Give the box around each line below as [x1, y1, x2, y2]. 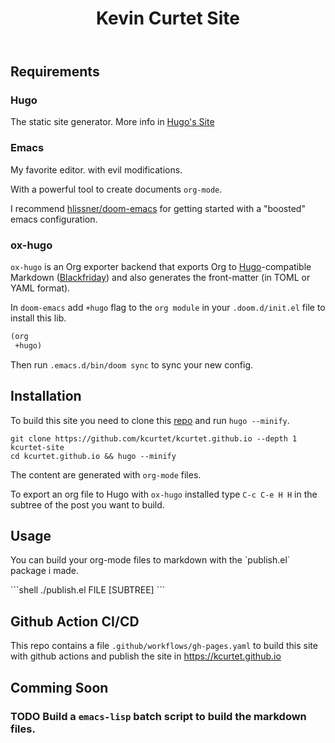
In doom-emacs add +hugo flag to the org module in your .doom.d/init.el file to [10, 302, 326, 314]
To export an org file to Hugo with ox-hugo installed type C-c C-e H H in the [10, 488, 318, 500]
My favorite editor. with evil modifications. [10, 163, 183, 176]
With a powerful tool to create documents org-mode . [10, 183, 223, 195]
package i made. [10, 565, 80, 577]
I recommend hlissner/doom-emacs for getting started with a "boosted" [10, 202, 306, 214]
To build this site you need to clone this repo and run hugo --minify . [10, 414, 290, 426]
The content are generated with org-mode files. [10, 468, 202, 481]
